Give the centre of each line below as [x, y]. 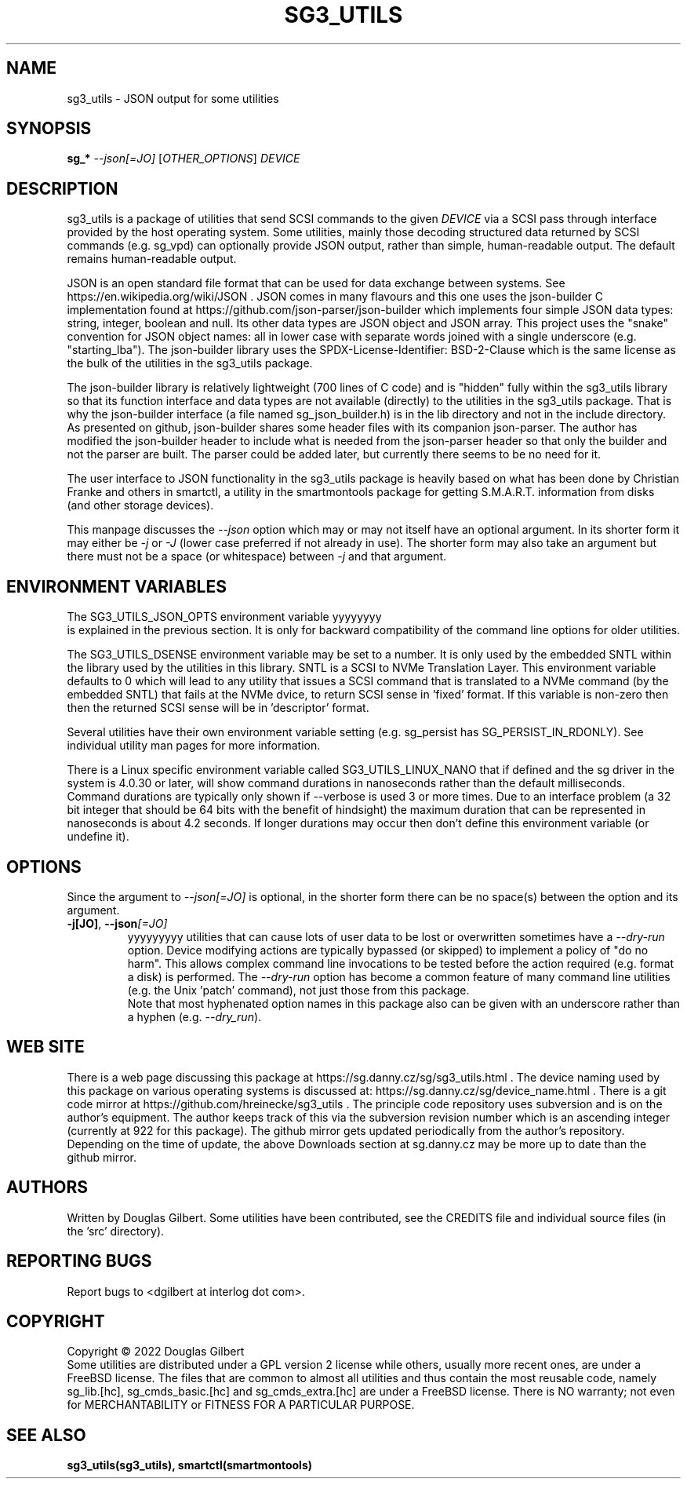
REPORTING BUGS [79, 1261]
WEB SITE [45, 1047]
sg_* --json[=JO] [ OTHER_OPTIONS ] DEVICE [184, 159]
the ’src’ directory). [116, 1231]
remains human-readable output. [152, 259]
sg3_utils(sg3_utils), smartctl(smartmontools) [190, 1465]
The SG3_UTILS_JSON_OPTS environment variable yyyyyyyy [224, 617]
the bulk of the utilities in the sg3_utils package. [190, 363]
